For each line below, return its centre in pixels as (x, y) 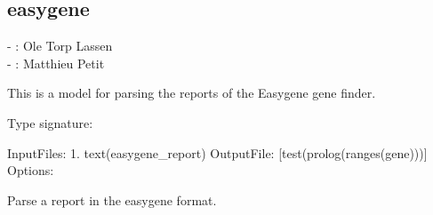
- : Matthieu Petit (56, 63)
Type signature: (50, 122)
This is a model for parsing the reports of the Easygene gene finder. (192, 93)
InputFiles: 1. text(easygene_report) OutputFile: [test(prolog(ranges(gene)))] (217, 152)
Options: (31, 170)
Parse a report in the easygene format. (112, 199)
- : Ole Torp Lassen (60, 46)
